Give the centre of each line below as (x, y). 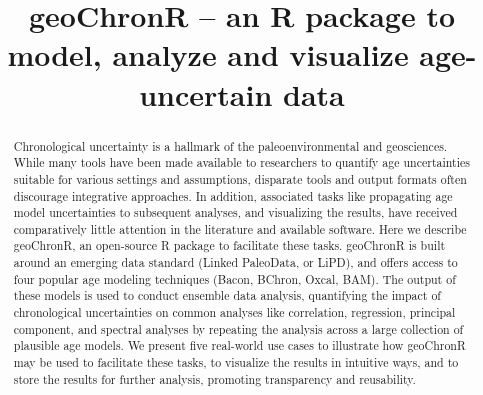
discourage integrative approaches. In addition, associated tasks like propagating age (233, 195)
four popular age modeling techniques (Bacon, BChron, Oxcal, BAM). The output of (234, 278)
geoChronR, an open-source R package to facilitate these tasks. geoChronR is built (229, 245)
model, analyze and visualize (208, 54)
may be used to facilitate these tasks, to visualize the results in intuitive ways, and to (236, 362)
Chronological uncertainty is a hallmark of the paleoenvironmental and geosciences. (230, 145)
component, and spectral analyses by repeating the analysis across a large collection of (238, 328)
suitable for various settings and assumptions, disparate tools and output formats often (240, 178)
